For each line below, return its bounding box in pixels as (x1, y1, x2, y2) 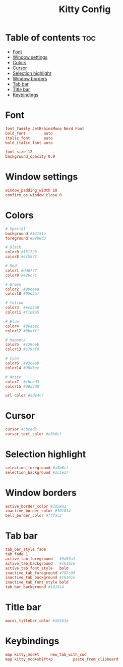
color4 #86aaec (5, 324, 39, 329)
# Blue (5, 319, 19, 324)
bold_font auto (5, 130, 53, 136)
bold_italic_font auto (5, 140, 53, 145)
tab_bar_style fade (5, 547, 46, 552)
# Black (5, 245, 22, 250)
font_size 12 (5, 149, 33, 155)
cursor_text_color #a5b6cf (5, 431, 62, 437)
